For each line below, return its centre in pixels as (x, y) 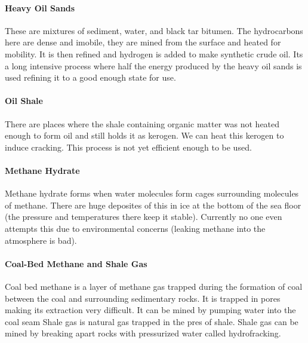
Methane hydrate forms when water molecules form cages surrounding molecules (152, 193)
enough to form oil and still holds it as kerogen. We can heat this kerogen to (144, 135)
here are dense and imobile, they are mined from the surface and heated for (143, 42)
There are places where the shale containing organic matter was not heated (142, 123)
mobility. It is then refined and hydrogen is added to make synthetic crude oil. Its (154, 53)
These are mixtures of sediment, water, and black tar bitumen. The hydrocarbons (154, 30)
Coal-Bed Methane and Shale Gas (76, 263)
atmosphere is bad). (41, 240)
